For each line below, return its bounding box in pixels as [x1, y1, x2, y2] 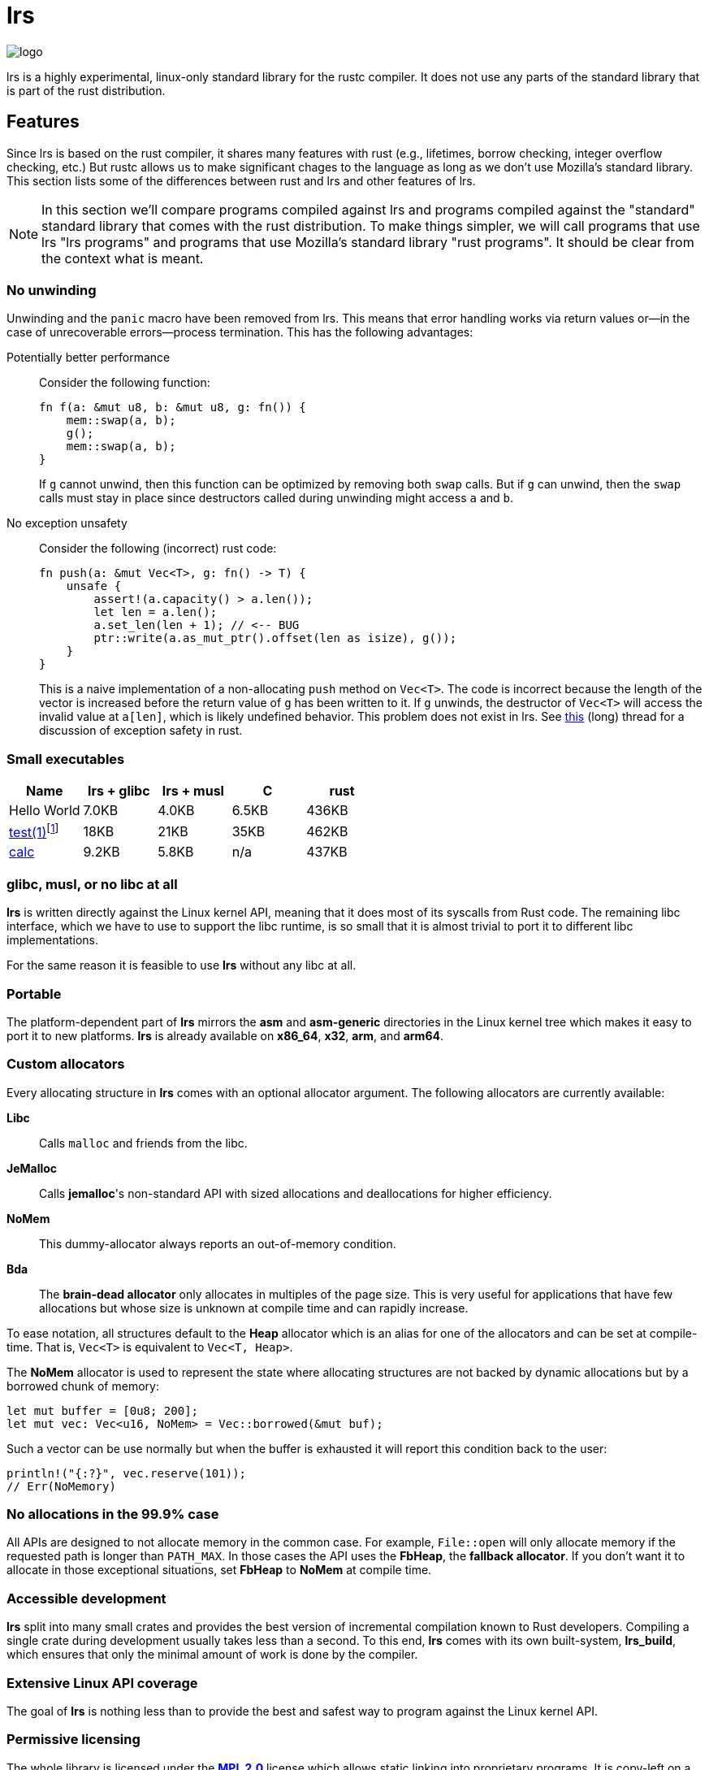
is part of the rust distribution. [6, 83, 166, 98]
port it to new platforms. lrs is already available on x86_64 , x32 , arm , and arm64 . [6, 1028, 444, 1043]
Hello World [9, 802, 80, 819]
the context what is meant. [41, 249, 204, 267]
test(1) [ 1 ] [9, 822, 59, 841]
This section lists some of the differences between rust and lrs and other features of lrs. [6, 173, 476, 188]
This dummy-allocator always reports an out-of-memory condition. [39, 1236, 396, 1251]
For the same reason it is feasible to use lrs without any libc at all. [6, 958, 357, 973]
